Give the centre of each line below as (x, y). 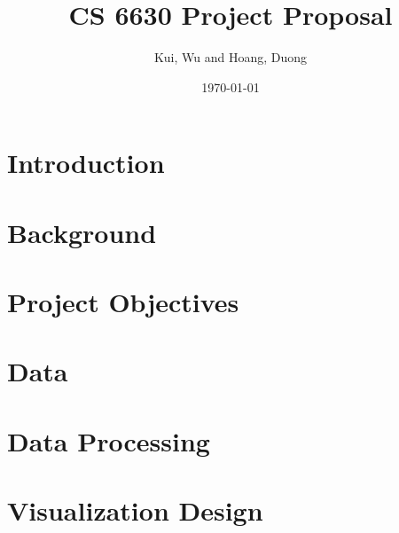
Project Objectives (123, 302)
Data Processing (109, 440)
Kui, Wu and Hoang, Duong (231, 57)
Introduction (86, 163)
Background (82, 232)
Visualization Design (135, 510)
